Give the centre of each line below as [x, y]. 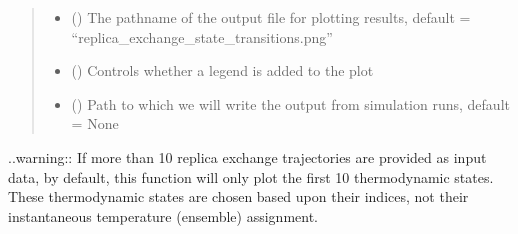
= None [95, 123]
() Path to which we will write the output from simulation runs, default [290, 103]
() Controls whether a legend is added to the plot [222, 70]
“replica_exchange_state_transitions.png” [202, 36]
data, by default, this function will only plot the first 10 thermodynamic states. [251, 176]
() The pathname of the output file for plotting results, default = [271, 17]
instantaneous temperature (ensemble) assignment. [163, 215]
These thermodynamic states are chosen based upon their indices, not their [238, 196]
